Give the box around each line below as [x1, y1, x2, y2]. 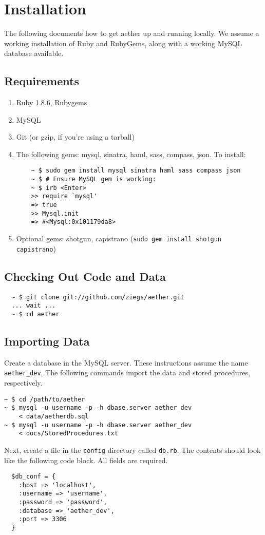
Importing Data [4, 333, 90, 349]
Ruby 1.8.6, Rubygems [16, 97, 87, 108]
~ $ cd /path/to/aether [4, 395, 85, 403]
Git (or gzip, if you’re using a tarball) [16, 131, 135, 142]
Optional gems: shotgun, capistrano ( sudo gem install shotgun [16, 233, 222, 244]
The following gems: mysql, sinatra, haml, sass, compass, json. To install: [16, 148, 246, 159]
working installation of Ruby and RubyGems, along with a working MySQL [4, 37, 242, 48]
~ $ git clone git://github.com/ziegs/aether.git [11, 293, 184, 301]
